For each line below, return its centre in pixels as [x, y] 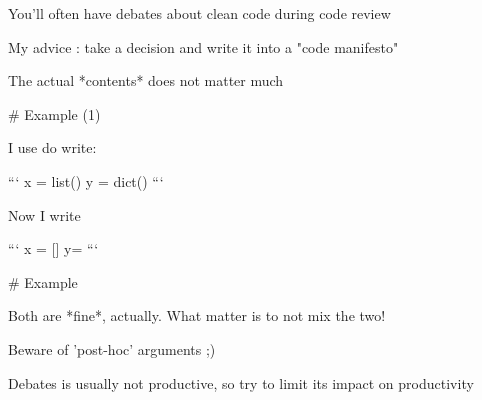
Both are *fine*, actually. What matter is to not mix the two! [197, 315]
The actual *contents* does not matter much [146, 80]
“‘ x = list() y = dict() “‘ [86, 180]
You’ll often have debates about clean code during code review [199, 13]
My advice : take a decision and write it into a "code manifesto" [203, 46]
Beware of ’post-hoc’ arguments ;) [112, 348]
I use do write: [52, 147]
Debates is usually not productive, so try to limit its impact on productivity [241, 382]
